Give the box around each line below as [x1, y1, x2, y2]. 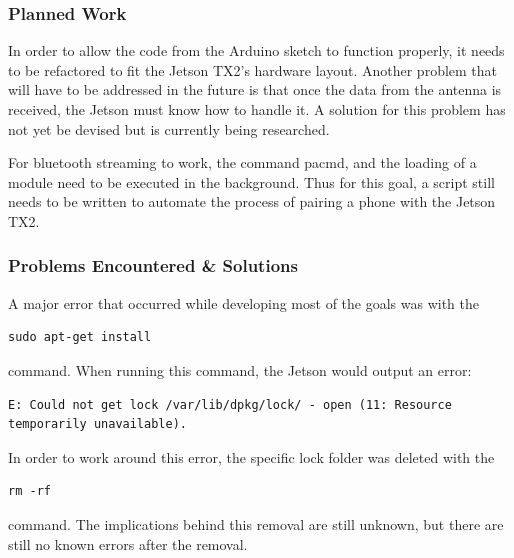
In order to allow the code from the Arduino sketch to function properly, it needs [8, 40, 505, 61]
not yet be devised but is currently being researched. [8, 118, 330, 139]
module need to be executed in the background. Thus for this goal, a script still [8, 171, 495, 192]
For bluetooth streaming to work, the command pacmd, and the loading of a [8, 152, 477, 173]
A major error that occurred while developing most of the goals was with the [8, 292, 480, 313]
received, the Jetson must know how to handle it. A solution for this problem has [8, 99, 506, 119]
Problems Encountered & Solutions [8, 253, 298, 278]
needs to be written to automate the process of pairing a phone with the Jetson [8, 191, 496, 212]
